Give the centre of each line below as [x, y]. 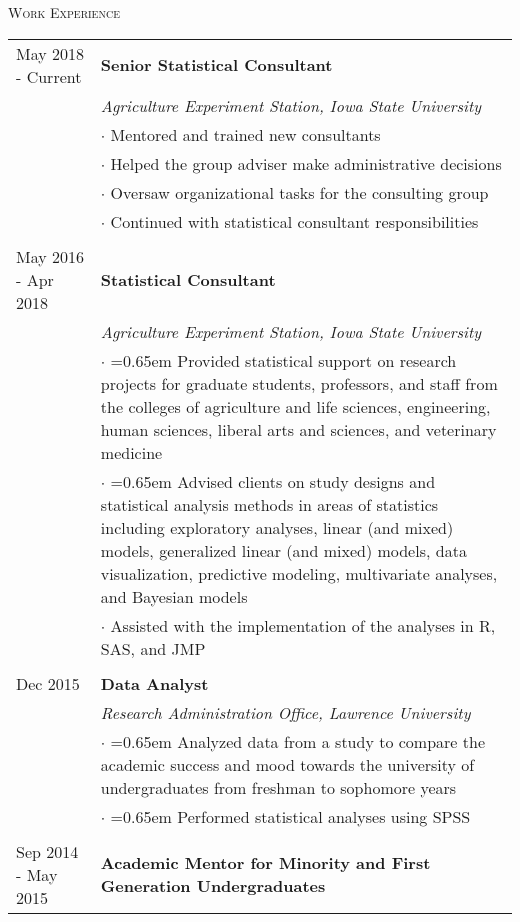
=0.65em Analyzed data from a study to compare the [297, 741]
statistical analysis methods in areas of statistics [269, 504]
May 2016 [50, 256]
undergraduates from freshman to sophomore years [278, 787]
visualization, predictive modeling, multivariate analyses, [299, 573]
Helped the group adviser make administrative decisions [306, 163]
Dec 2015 [48, 683]
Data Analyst [154, 683]
